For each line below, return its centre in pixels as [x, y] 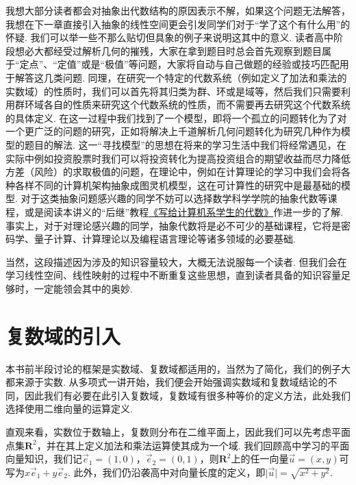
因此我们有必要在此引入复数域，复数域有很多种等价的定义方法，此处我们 [187, 395]
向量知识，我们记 [44, 459]
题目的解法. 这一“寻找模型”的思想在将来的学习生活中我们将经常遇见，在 [185, 144]
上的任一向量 [260, 459]
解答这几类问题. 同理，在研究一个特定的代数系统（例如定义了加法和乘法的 [181, 77]
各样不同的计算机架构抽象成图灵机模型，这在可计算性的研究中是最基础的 [178, 185]
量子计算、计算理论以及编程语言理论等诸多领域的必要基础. [165, 239]
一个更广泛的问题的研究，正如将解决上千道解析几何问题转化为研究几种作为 [173, 131]
